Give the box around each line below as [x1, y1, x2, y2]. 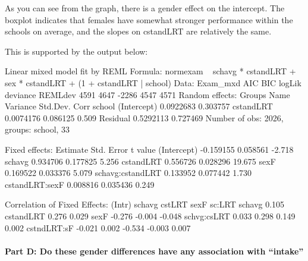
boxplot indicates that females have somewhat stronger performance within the [5, 13, 293, 26]
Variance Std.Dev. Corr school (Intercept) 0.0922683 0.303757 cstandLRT [5, 100, 273, 112]
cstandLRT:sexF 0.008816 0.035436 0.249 [5, 178, 155, 190]
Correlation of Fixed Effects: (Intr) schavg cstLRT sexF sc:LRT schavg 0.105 [5, 198, 285, 210]
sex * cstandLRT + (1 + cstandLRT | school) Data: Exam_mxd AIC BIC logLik [5, 76, 301, 89]
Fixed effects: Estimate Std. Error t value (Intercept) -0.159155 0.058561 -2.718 [5, 143, 294, 155]
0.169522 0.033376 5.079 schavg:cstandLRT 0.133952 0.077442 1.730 [5, 166, 252, 179]
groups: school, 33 [5, 123, 70, 136]
